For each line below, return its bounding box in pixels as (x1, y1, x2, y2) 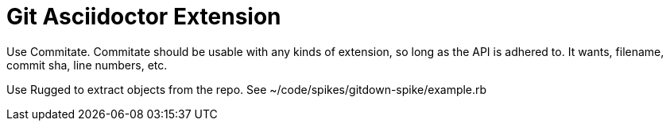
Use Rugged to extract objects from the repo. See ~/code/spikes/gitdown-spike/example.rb (6, 82, 487, 96)
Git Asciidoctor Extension (6, 3, 281, 30)
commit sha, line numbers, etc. (6, 58, 168, 72)
